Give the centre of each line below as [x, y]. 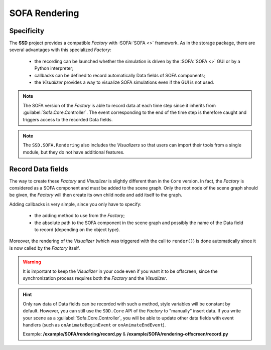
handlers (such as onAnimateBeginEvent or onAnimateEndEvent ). [94, 325]
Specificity [27, 31]
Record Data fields [39, 169]
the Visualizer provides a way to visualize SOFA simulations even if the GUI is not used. [124, 82]
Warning [32, 262]
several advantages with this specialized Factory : [60, 50]
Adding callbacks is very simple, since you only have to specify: [75, 204]
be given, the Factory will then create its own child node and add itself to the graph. [96, 195]
